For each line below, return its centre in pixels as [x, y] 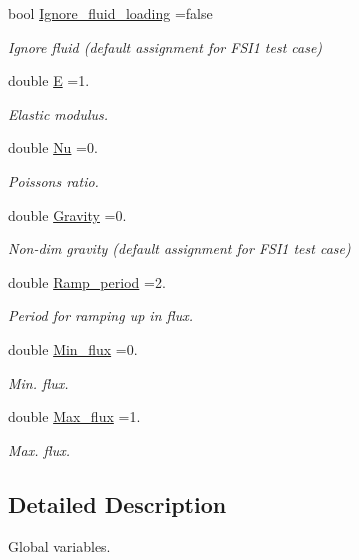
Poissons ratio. [53, 180]
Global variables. [59, 545]
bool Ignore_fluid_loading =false [110, 13]
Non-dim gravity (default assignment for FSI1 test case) [179, 248]
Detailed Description [117, 503]
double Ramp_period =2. [87, 281]
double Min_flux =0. [73, 348]
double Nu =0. [53, 147]
